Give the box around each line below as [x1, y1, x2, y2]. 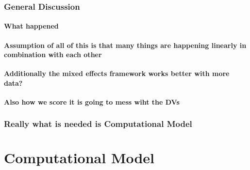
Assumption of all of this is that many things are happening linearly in [4, 40, 247, 50]
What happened [4, 21, 59, 31]
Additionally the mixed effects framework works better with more [4, 68, 230, 78]
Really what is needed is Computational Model [4, 117, 192, 129]
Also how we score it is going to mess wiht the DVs [4, 97, 180, 107]
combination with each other [4, 49, 102, 60]
